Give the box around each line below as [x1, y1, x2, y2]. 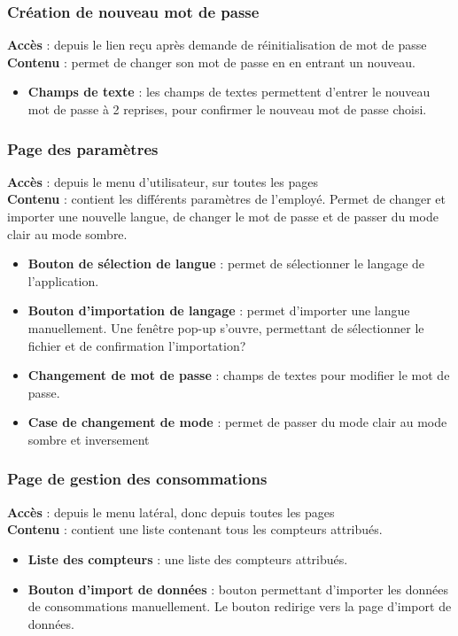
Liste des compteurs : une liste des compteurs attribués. [27, 549, 348, 568]
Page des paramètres [7, 137, 159, 159]
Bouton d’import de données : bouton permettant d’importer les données [27, 579, 449, 598]
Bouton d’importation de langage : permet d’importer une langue [27, 301, 410, 320]
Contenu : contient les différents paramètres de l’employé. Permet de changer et [7, 190, 446, 208]
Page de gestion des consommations [7, 468, 268, 490]
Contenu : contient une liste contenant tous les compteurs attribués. [7, 520, 383, 539]
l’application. [27, 271, 99, 290]
